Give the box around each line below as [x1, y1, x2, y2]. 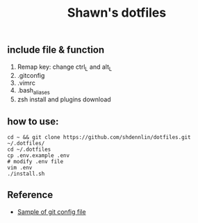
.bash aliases [17, 86, 50, 97]
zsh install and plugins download [17, 95, 111, 104]
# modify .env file [7, 158, 64, 165]
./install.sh [7, 170, 45, 178]
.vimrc [17, 79, 36, 88]
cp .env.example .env [7, 152, 70, 159]
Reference [7, 189, 53, 201]
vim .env [7, 165, 33, 172]
